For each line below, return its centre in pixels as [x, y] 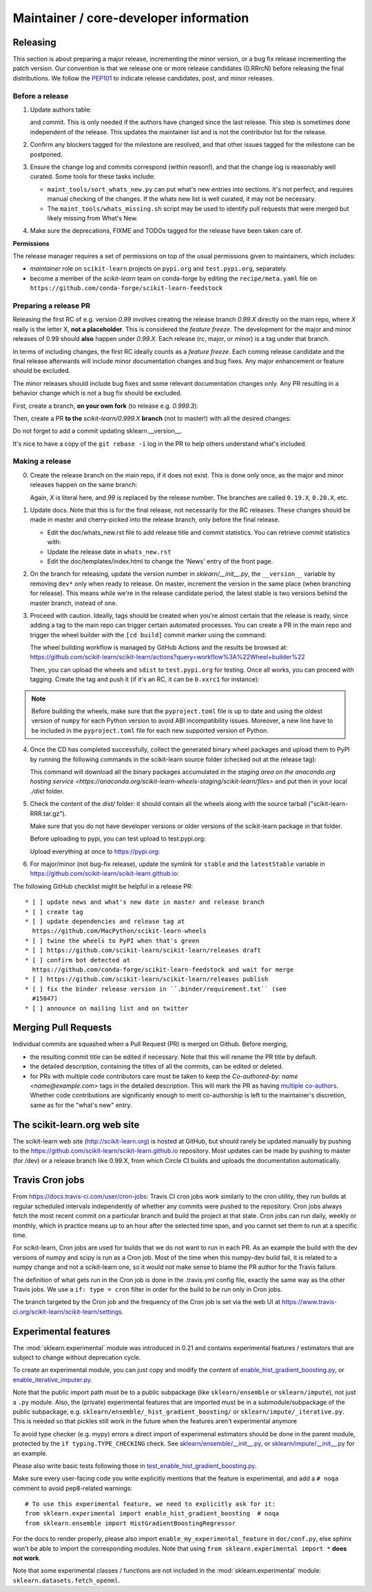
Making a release [42, 462]
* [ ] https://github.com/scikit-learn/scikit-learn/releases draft [143, 950]
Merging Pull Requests [62, 1027]
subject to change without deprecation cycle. [77, 1357]
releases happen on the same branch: [84, 485]
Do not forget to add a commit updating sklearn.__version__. [97, 431]
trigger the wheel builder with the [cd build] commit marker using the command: [148, 634]
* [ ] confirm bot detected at [78, 960]
